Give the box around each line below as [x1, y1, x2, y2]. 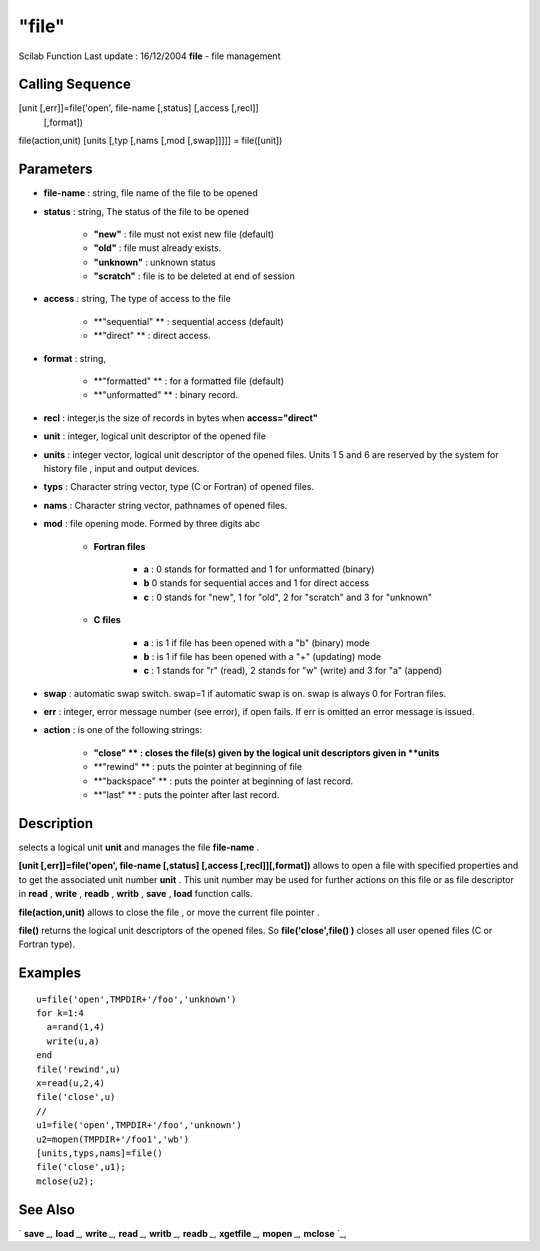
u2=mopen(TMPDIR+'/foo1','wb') [36, 1133, 190, 1145]
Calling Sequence [18, 76, 132, 93]
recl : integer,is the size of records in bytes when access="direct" [43, 411, 319, 424]
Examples [18, 965, 82, 982]
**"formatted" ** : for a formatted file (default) [93, 375, 285, 387]
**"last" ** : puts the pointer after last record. [93, 789, 280, 801]
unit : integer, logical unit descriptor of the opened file [43, 430, 267, 442]
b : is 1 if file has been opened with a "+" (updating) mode [143, 650, 382, 662]
